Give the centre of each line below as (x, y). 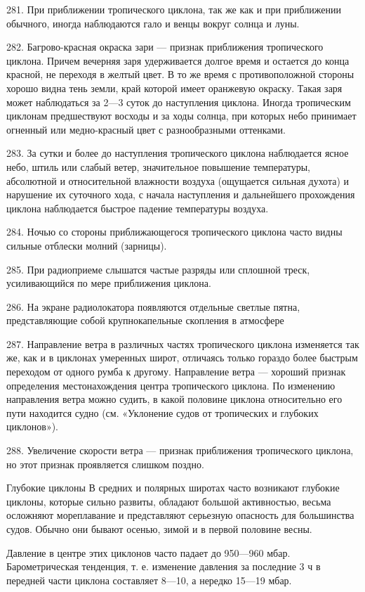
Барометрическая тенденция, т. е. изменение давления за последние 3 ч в (164, 566)
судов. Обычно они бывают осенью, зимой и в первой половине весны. (159, 529)
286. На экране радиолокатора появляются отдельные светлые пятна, (153, 306)
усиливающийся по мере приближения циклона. (109, 283)
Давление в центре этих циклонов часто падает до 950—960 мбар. (148, 552)
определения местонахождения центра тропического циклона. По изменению (171, 385)
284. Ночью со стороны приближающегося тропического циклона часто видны (174, 232)
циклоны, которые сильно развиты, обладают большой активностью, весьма (169, 501)
